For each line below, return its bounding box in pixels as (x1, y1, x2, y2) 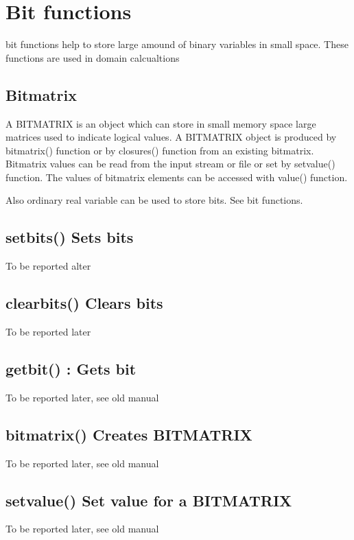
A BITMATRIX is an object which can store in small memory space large (5, 116, 316, 130)
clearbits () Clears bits (5, 292, 163, 314)
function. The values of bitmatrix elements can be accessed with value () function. (5, 169, 348, 184)
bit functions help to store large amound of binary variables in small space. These (5, 37, 349, 51)
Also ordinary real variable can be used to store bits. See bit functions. (5, 193, 303, 207)
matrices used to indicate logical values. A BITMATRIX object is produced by (5, 130, 337, 144)
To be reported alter (5, 259, 91, 273)
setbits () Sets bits (5, 226, 134, 248)
